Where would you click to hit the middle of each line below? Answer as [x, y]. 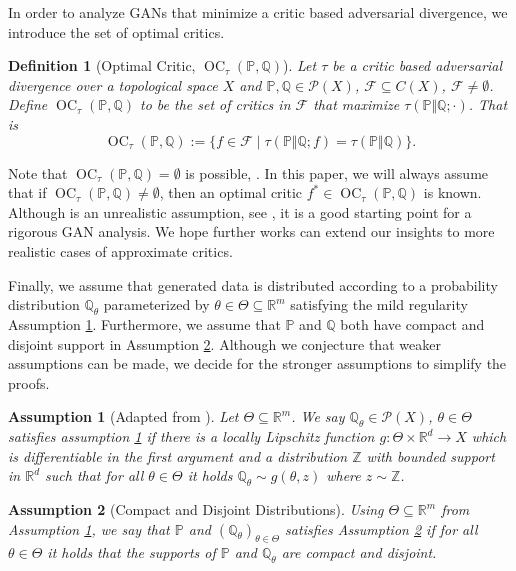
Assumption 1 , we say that [89, 528]
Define [28, 104]
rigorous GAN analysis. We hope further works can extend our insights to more [251, 231]
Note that [38, 172]
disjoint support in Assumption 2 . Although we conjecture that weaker [224, 343]
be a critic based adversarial [417, 65]
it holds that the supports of [131, 552]
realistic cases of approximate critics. [120, 250]
